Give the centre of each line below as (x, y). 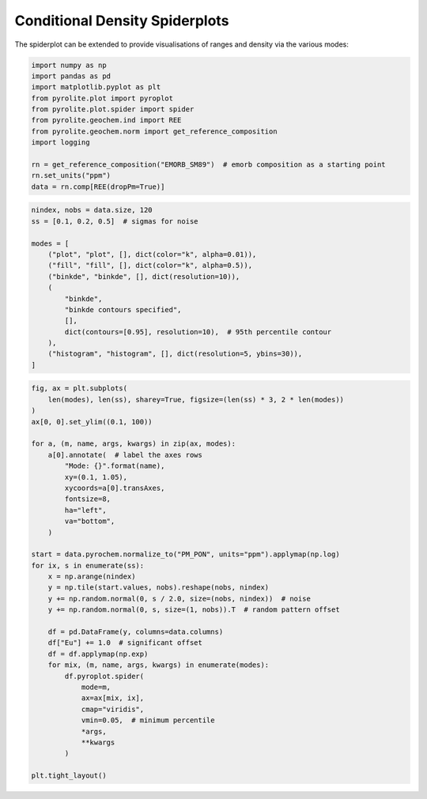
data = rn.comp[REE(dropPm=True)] (98, 187)
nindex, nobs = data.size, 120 (92, 210)
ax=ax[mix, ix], (113, 698)
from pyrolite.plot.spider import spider (113, 109)
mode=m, (96, 687)
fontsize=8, (87, 499)
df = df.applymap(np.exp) (98, 654)
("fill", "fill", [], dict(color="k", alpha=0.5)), (150, 266)
